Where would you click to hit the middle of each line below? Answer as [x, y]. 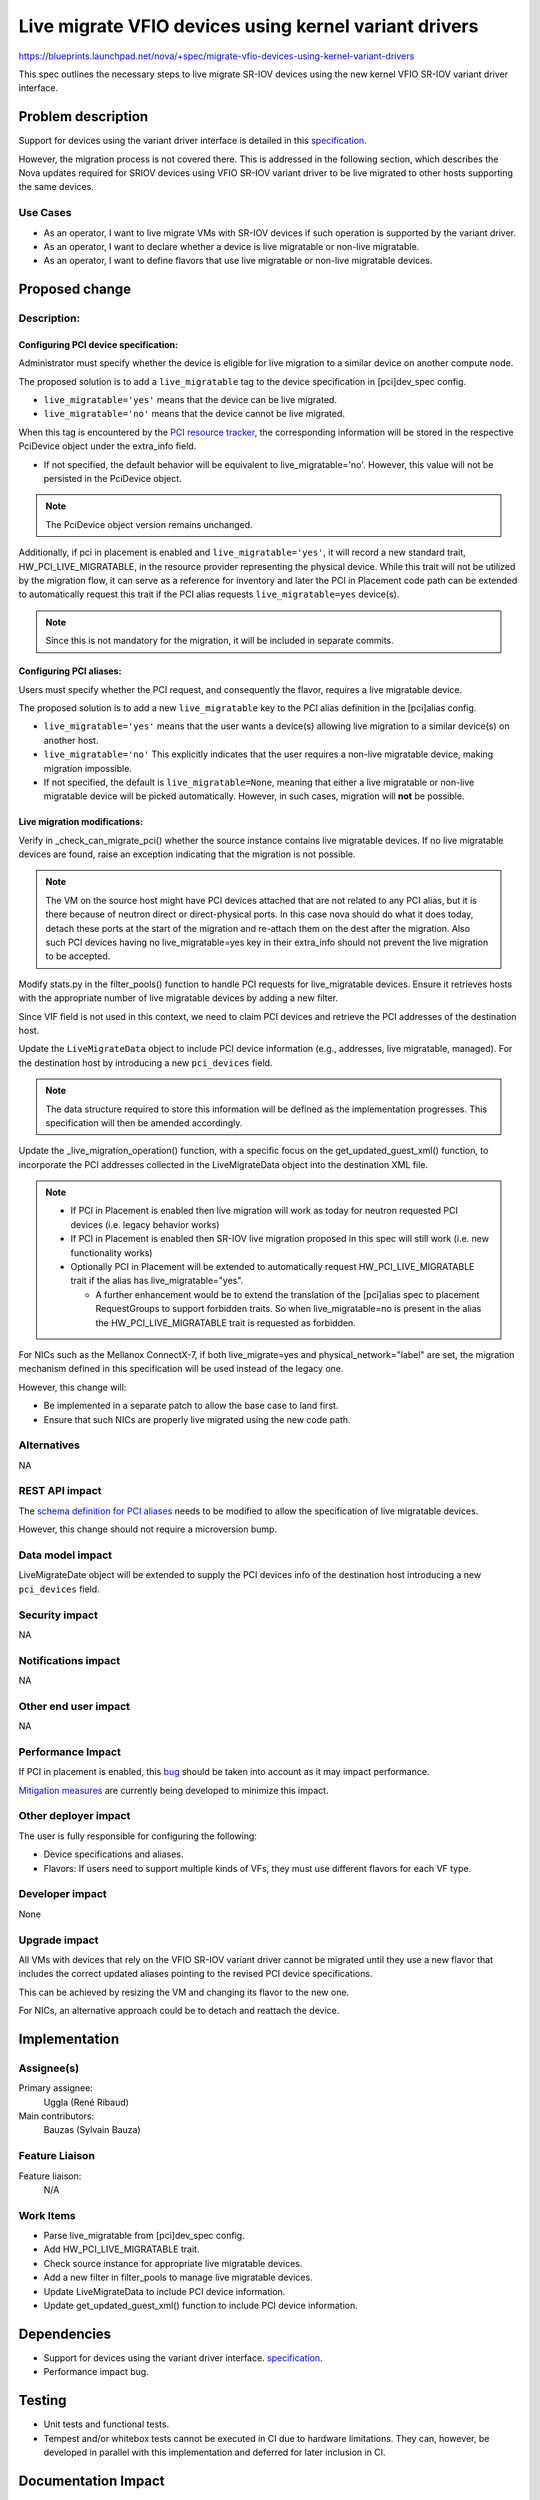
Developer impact [62, 1894]
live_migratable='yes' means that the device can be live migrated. [190, 400]
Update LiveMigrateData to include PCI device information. [164, 2291]
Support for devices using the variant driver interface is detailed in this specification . [192, 141]
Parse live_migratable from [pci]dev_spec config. [144, 2236]
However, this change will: [72, 1387]
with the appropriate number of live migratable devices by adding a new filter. [178, 998]
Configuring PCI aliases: [70, 671]
